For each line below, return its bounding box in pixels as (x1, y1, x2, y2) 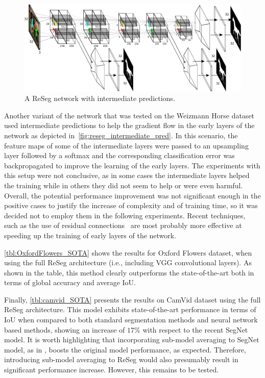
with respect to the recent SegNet (142, 324, 248, 335)
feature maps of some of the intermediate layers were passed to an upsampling (4, 140, 249, 150)
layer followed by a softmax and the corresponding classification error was (4, 150, 235, 161)
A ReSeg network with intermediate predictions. (25, 93, 175, 104)
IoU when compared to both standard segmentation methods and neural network (4, 314, 258, 325)
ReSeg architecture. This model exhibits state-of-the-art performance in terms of (4, 304, 256, 315)
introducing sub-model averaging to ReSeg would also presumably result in (4, 354, 238, 365)
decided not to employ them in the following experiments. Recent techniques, (4, 210, 246, 220)
